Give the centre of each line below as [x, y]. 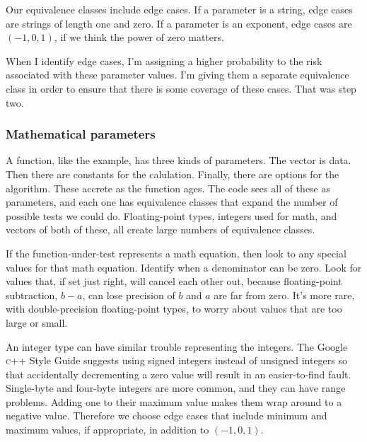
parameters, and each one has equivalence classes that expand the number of [172, 202]
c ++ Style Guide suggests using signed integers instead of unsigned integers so [176, 360]
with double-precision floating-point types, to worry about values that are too [174, 309]
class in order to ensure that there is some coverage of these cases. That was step [181, 88]
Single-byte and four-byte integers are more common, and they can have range [176, 388]
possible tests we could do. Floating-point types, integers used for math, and [171, 215]
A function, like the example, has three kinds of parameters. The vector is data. [179, 160]
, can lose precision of [129, 295]
